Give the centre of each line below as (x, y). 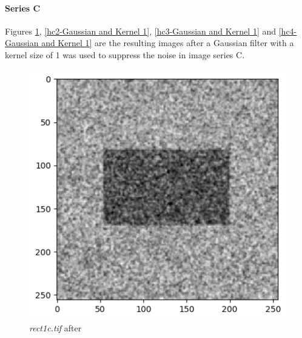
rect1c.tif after (55, 328)
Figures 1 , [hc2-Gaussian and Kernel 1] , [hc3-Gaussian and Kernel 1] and (141, 31)
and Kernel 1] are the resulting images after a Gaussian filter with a (168, 43)
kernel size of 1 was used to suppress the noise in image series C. (125, 54)
